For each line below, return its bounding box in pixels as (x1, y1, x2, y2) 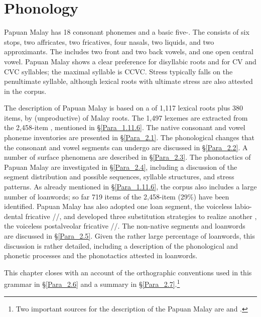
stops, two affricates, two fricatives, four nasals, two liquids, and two (4, 36, 214, 47)
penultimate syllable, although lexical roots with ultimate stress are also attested (4, 76, 253, 86)
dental (4, 210, 23, 221)
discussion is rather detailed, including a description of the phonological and (4, 240, 238, 251)
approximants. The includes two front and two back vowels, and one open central (4, 46, 253, 57)
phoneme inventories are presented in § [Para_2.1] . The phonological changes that (4, 132, 254, 143)
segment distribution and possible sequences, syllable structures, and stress (4, 171, 234, 182)
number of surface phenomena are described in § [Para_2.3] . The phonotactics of (4, 152, 251, 162)
